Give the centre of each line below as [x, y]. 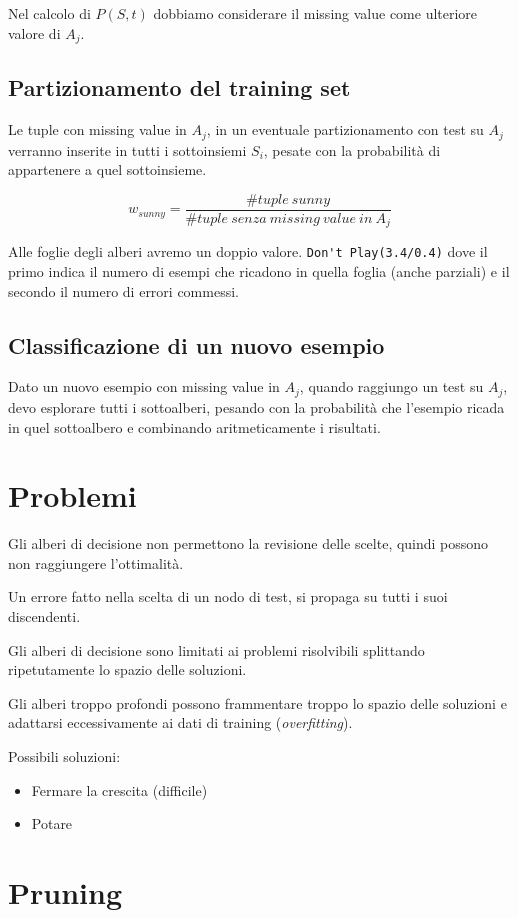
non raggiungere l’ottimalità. [96, 562]
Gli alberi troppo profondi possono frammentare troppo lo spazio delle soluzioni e [257, 702]
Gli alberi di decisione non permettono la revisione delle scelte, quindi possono [248, 543]
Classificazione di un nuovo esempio [196, 344]
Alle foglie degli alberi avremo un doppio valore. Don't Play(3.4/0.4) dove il [248, 251]
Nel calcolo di [49, 13]
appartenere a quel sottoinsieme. [107, 169]
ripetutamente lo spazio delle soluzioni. [127, 669]
